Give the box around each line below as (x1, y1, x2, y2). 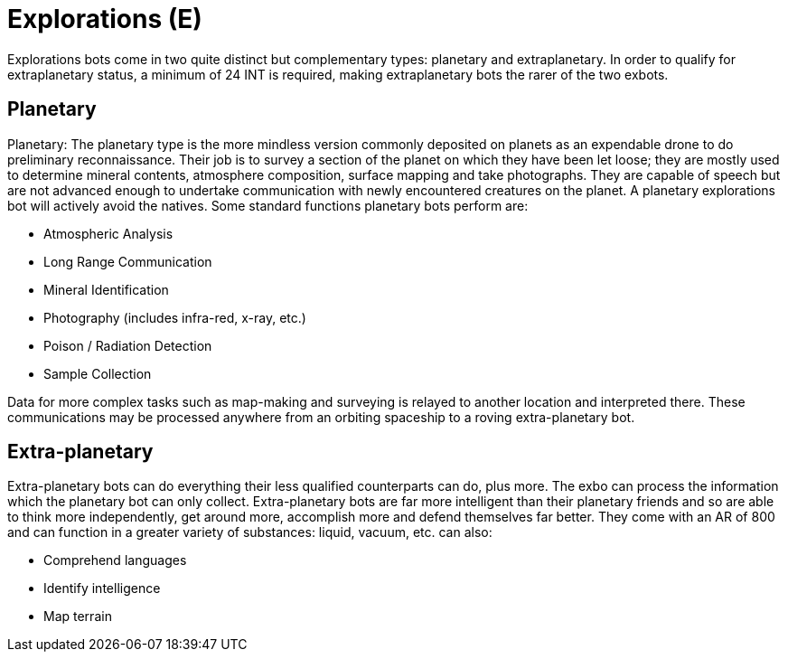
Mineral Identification (43, 281, 169, 297)
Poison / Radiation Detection (43, 337, 212, 353)
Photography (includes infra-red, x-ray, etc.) (43, 309, 306, 325)
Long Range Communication (43, 253, 212, 269)
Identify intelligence (43, 580, 161, 597)
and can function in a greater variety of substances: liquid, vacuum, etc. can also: (7, 524, 492, 541)
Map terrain (43, 608, 112, 625)
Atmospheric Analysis (43, 225, 174, 241)
